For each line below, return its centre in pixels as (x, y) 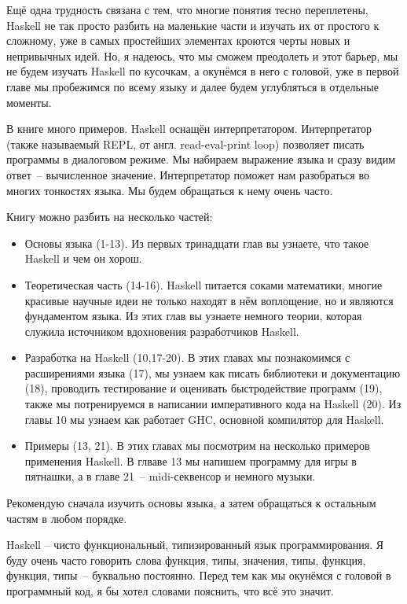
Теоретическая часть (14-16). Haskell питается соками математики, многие (203, 284)
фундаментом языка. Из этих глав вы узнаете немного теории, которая (193, 316)
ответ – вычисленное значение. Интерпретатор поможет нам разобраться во (188, 174)
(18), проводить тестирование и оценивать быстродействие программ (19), (203, 388)
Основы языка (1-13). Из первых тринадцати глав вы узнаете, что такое (197, 243)
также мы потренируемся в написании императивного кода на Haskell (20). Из (213, 404)
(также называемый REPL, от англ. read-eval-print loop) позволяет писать (185, 144)
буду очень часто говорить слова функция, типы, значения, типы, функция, (186, 560)
